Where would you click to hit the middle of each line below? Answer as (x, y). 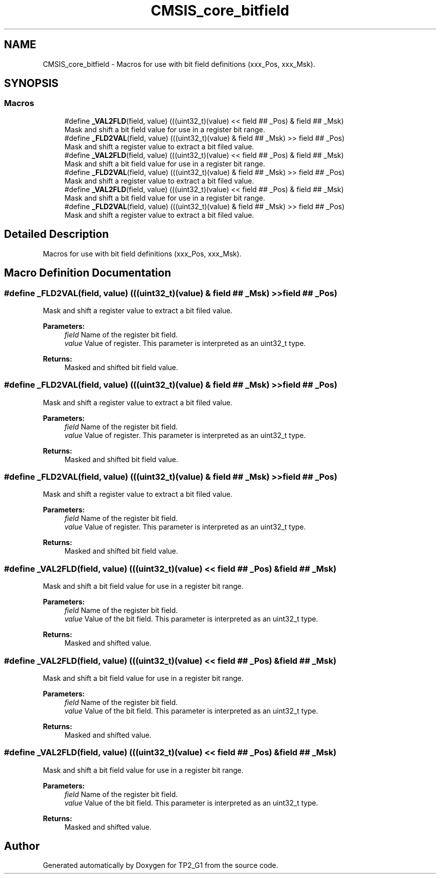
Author (22, 846)
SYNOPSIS (31, 83)
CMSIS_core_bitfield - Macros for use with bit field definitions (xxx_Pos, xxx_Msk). (179, 64)
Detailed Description (57, 234)
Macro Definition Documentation (88, 273)
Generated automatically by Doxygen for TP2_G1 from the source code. (160, 865)
